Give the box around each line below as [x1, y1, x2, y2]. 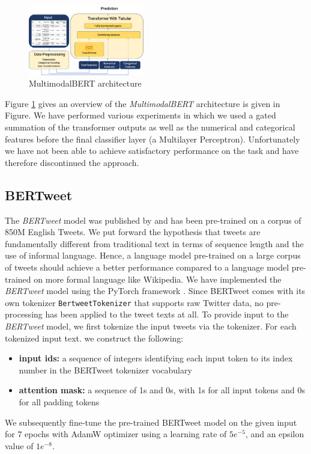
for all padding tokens [19, 395, 100, 408]
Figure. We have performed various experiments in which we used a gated [5, 109, 276, 121]
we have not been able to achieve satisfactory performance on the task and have [5, 144, 299, 157]
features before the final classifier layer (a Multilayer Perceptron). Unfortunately [5, 132, 300, 145]
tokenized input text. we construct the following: [5, 331, 184, 344]
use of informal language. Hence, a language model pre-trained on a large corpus [5, 249, 301, 262]
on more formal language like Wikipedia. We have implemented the [34, 272, 282, 285]
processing [5, 308, 43, 321]
